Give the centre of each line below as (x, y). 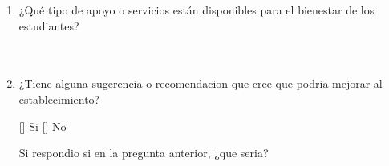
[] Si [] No (43, 126)
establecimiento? (59, 99)
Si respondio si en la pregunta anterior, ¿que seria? (144, 153)
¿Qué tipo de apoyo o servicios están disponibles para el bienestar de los (197, 10)
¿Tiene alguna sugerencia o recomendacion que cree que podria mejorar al (201, 83)
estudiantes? (49, 25)
